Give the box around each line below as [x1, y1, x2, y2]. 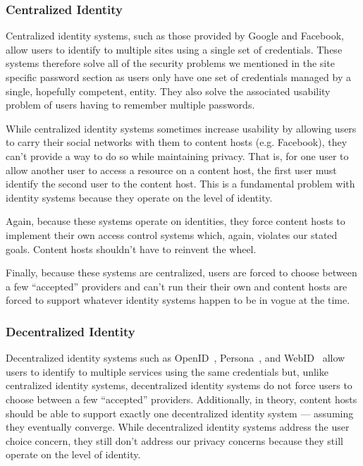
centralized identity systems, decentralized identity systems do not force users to [6, 378, 352, 393]
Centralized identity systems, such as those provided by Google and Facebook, [6, 28, 344, 43]
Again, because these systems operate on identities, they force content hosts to [6, 214, 345, 228]
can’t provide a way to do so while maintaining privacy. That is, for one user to [6, 148, 349, 163]
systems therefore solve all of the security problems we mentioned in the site [6, 56, 335, 70]
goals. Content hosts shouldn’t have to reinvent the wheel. [6, 241, 257, 256]
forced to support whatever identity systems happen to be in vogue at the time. [6, 293, 350, 307]
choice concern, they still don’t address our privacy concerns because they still [6, 433, 343, 448]
